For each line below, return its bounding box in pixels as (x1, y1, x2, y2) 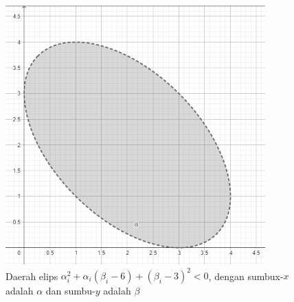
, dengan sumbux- (208, 268, 284, 283)
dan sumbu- (45, 284, 95, 298)
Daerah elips (5, 268, 58, 283)
